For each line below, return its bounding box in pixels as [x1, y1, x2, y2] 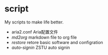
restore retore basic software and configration [11, 39, 103, 45]
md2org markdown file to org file [11, 34, 77, 40]
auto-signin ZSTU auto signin [11, 44, 70, 50]
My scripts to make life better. [4, 19, 64, 25]
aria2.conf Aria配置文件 [11, 29, 58, 34]
